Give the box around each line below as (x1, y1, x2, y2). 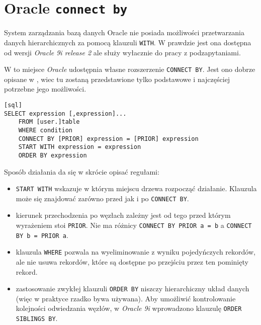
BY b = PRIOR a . (16, 229, 68, 240)
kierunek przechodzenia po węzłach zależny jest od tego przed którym (16, 210, 231, 220)
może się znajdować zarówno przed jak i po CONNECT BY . (16, 193, 189, 203)
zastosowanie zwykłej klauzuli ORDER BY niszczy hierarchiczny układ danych (16, 283, 249, 294)
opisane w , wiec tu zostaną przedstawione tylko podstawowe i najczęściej (4, 73, 230, 84)
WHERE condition (18, 126, 73, 134)
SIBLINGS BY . (16, 313, 58, 323)
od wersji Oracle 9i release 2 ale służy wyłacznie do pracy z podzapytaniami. (4, 47, 241, 57)
